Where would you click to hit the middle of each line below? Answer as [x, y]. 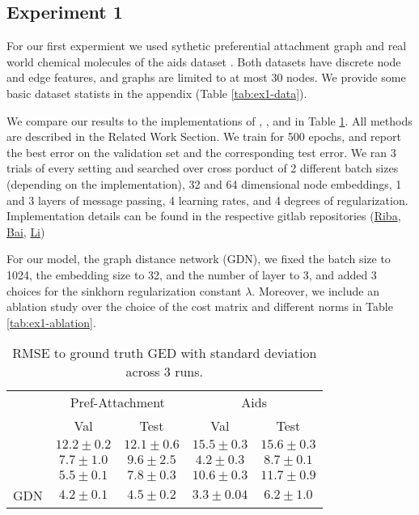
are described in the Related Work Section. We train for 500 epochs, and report [204, 136]
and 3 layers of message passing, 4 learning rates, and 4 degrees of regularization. [207, 200]
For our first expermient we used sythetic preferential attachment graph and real [207, 46]
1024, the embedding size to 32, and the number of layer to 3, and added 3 [192, 274]
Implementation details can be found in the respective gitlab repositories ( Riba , [204, 216]
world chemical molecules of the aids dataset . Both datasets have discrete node [204, 61]
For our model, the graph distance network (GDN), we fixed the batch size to [199, 259]
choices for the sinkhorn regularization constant [124, 290]
